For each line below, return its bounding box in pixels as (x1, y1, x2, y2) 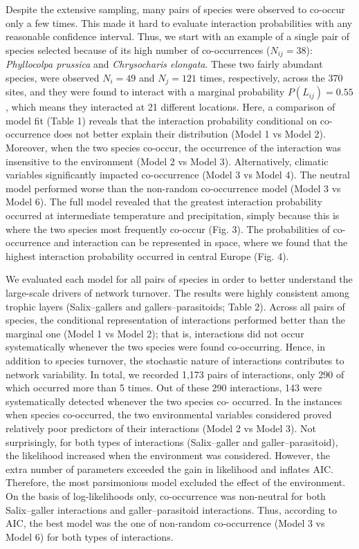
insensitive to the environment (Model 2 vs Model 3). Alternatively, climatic (6, 153, 329, 168)
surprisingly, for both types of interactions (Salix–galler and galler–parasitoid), (6, 434, 338, 449)
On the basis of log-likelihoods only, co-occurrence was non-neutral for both (6, 488, 326, 503)
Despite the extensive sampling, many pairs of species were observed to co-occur (6, 2, 345, 16)
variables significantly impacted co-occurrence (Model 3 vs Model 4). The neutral (6, 167, 350, 182)
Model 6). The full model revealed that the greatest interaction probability (6, 194, 322, 209)
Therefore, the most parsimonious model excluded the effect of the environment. (6, 475, 346, 490)
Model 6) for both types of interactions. (6, 529, 174, 543)
